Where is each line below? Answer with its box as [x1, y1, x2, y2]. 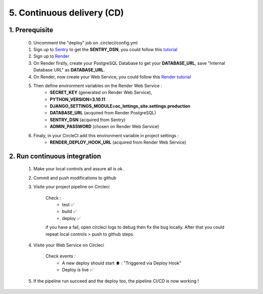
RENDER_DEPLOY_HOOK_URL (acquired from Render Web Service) [50, 139, 187, 146]
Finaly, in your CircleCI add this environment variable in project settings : [33, 132, 179, 138]
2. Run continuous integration [9, 152, 101, 160]
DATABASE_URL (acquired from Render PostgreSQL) [50, 110, 156, 116]
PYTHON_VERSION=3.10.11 [50, 96, 106, 102]
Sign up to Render [33, 54, 70, 59]
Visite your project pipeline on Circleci [33, 184, 110, 190]
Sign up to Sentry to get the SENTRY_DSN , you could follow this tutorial [33, 46, 178, 52]
